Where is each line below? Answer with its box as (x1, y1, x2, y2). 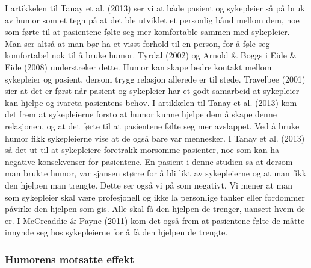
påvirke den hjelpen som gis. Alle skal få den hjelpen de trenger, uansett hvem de (5, 202, 305, 215)
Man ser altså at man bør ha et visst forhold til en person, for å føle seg (5, 37, 270, 49)
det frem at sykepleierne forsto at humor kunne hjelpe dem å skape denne (5, 108, 277, 120)
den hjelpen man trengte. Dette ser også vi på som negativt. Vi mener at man (5, 178, 293, 191)
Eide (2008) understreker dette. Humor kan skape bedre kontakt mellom (5, 60, 272, 73)
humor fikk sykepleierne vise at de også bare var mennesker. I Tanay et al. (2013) (5, 131, 305, 144)
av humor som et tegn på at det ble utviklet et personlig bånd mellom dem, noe (5, 13, 300, 26)
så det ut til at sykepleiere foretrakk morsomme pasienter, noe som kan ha (5, 143, 279, 156)
